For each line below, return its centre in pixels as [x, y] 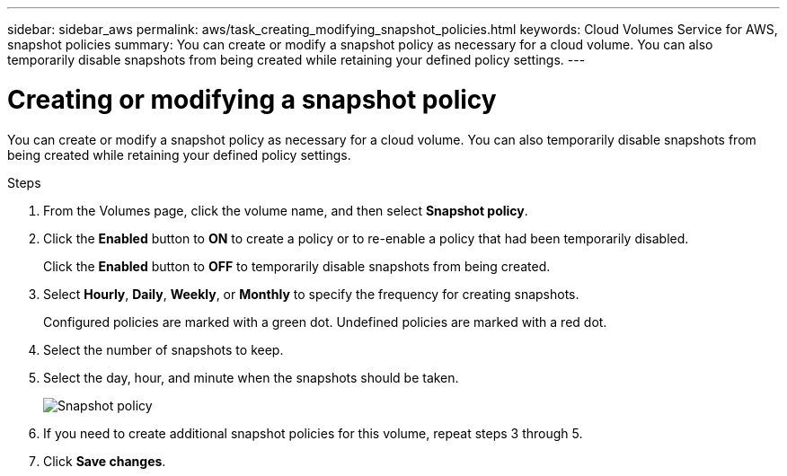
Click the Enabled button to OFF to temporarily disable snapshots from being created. [297, 266]
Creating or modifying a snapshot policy [252, 99]
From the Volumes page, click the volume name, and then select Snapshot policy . [286, 210]
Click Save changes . [105, 461]
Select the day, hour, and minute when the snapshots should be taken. [251, 377]
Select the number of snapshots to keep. [164, 349]
